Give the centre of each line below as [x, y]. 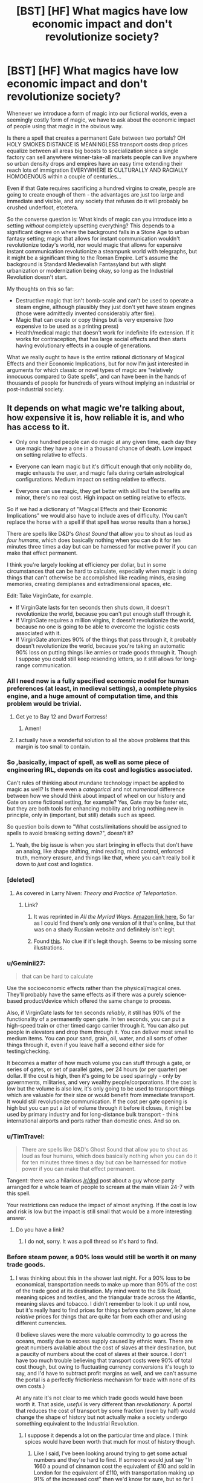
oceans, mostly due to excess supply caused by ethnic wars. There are [104, 1341]
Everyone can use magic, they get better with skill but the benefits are [103, 491]
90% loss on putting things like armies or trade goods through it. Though [106, 652]
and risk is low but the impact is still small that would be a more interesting [99, 1211]
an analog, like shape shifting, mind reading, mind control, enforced [99, 852]
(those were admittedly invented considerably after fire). [86, 313]
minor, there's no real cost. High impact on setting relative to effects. [101, 497]
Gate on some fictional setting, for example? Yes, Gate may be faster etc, [98, 802]
